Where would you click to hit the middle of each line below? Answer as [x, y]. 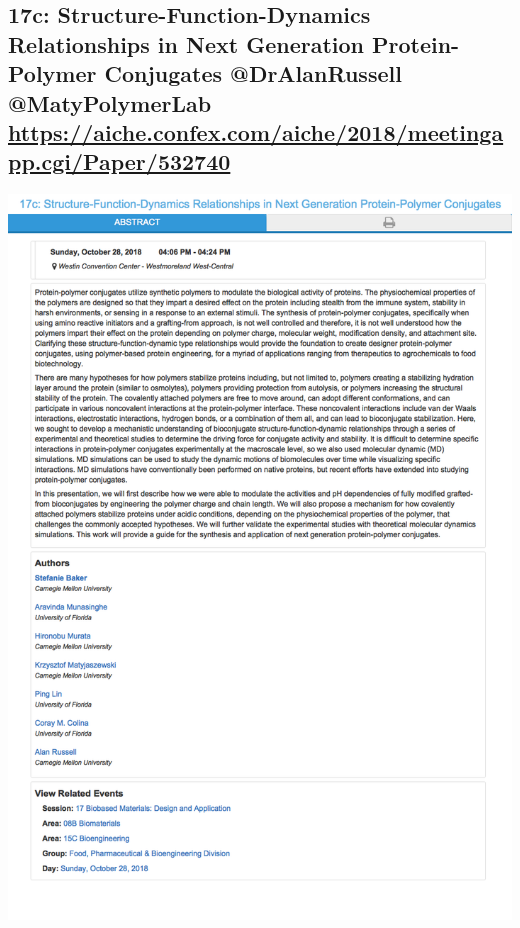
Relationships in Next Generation [186, 43]
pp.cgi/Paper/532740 [119, 161]
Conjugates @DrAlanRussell [253, 73]
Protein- [416, 43]
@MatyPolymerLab [110, 102]
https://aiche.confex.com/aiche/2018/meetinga [256, 131]
